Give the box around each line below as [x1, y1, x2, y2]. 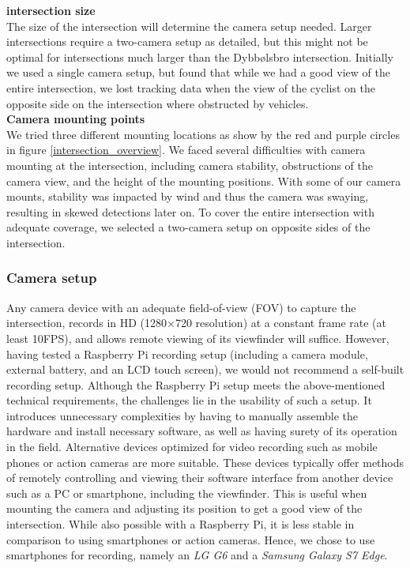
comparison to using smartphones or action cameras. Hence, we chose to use [6, 531, 375, 547]
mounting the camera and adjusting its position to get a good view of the [6, 500, 363, 517]
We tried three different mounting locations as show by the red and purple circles [6, 126, 400, 142]
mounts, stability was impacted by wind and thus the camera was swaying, [6, 188, 369, 205]
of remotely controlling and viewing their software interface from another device [6, 469, 393, 486]
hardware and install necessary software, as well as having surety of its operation [6, 423, 397, 439]
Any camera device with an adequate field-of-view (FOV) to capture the [6, 299, 356, 315]
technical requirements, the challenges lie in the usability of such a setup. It [6, 392, 372, 408]
